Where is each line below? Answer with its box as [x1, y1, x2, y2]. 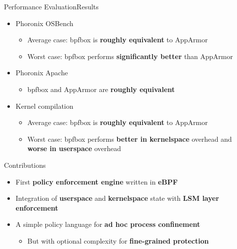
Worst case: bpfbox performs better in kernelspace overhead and [27, 133, 232, 144]
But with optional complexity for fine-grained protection [27, 235, 209, 246]
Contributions [4, 159, 46, 170]
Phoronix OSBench [15, 18, 74, 28]
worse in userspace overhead [27, 143, 121, 154]
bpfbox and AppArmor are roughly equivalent [27, 84, 175, 94]
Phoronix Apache [15, 67, 68, 78]
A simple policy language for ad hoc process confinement [15, 219, 200, 229]
